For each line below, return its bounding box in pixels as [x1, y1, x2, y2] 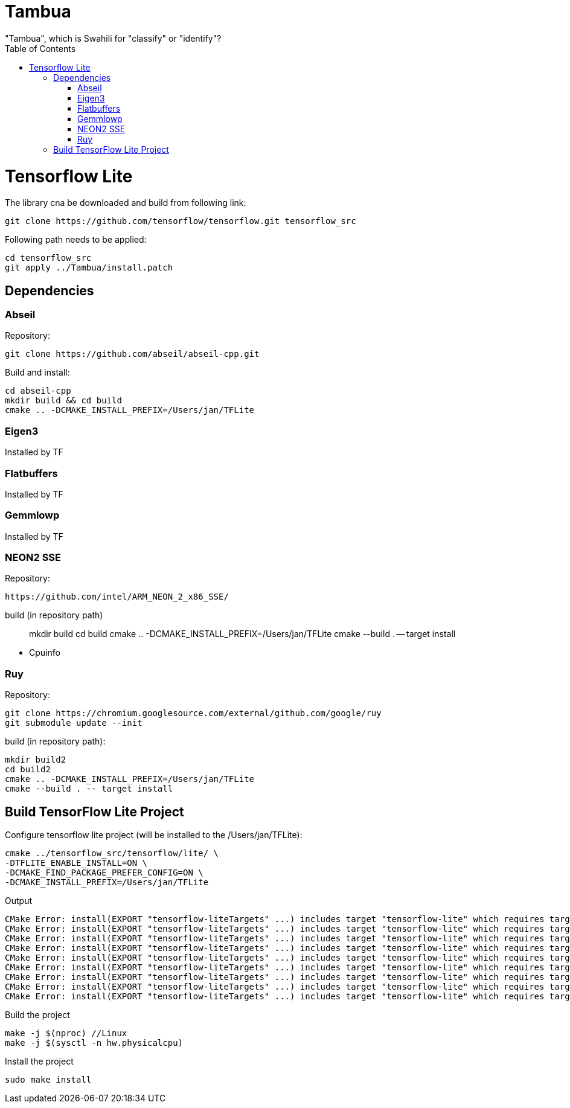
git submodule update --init [5, 718, 142, 728]
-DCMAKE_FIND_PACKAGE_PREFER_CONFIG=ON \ [5, 868, 203, 878]
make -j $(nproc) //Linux [5, 1028, 127, 1039]
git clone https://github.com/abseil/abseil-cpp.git [5, 349, 260, 359]
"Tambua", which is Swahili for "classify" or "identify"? [5, 33, 222, 43]
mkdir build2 [5, 755, 66, 765]
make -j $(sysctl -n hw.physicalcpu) [5, 1038, 184, 1048]
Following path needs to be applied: [5, 234, 147, 245]
